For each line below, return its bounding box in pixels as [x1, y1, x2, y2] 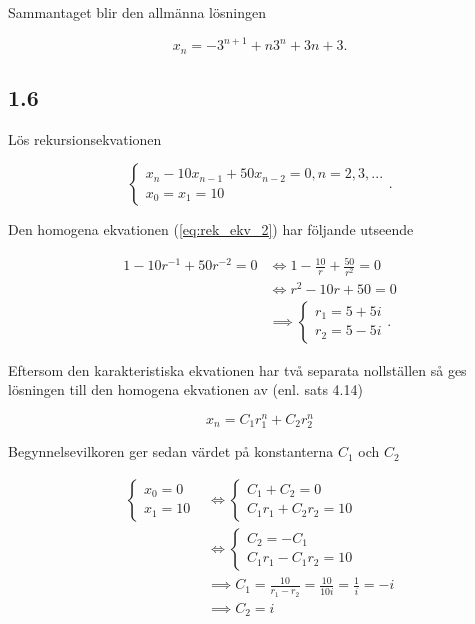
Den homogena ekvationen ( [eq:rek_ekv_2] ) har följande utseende [8, 219, 414, 240]
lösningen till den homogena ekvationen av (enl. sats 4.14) [8, 379, 363, 400]
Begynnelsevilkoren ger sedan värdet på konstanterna [8, 441, 334, 462]
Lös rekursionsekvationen [8, 128, 162, 149]
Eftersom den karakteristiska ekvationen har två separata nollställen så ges [8, 359, 467, 380]
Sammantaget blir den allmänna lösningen [8, 2, 266, 22]
